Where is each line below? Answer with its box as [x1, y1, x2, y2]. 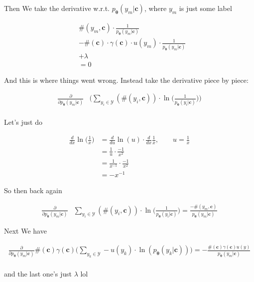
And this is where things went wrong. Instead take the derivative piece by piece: [4, 74, 249, 85]
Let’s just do [4, 117, 42, 127]
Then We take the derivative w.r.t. [4, 3, 110, 13]
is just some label [179, 3, 232, 13]
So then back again [4, 185, 62, 195]
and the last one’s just [4, 269, 72, 279]
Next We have [4, 226, 47, 236]
